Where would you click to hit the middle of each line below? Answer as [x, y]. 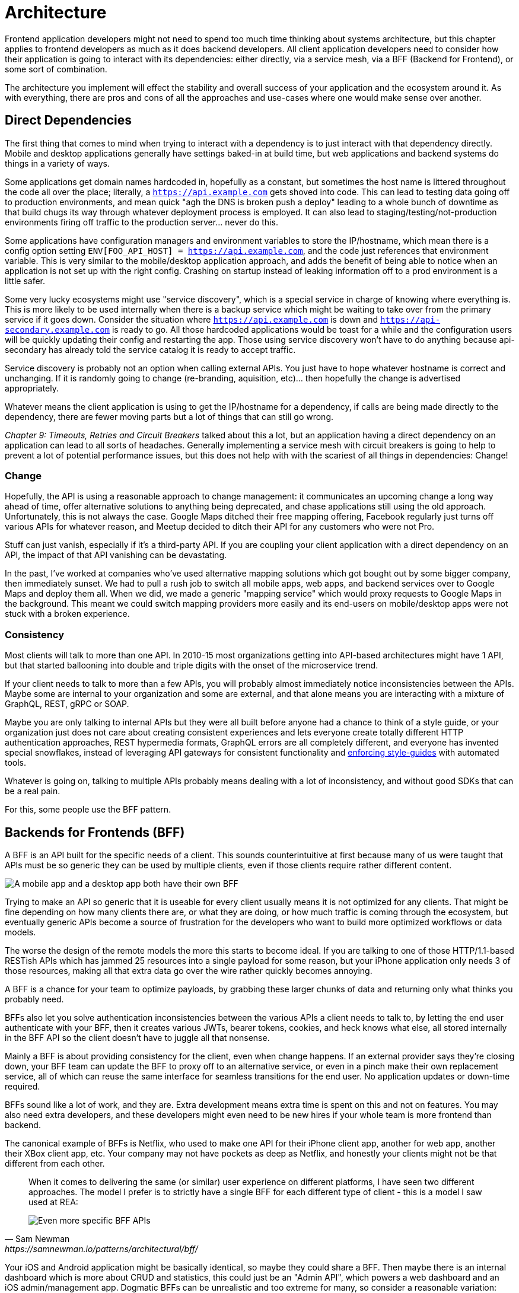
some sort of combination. [56, 69]
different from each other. [55, 1163]
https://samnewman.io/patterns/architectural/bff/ [101, 1249]
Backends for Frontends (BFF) [95, 832]
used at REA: [53, 1202]
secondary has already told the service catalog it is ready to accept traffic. [150, 349]
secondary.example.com [58, 329]
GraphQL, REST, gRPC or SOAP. [67, 704]
